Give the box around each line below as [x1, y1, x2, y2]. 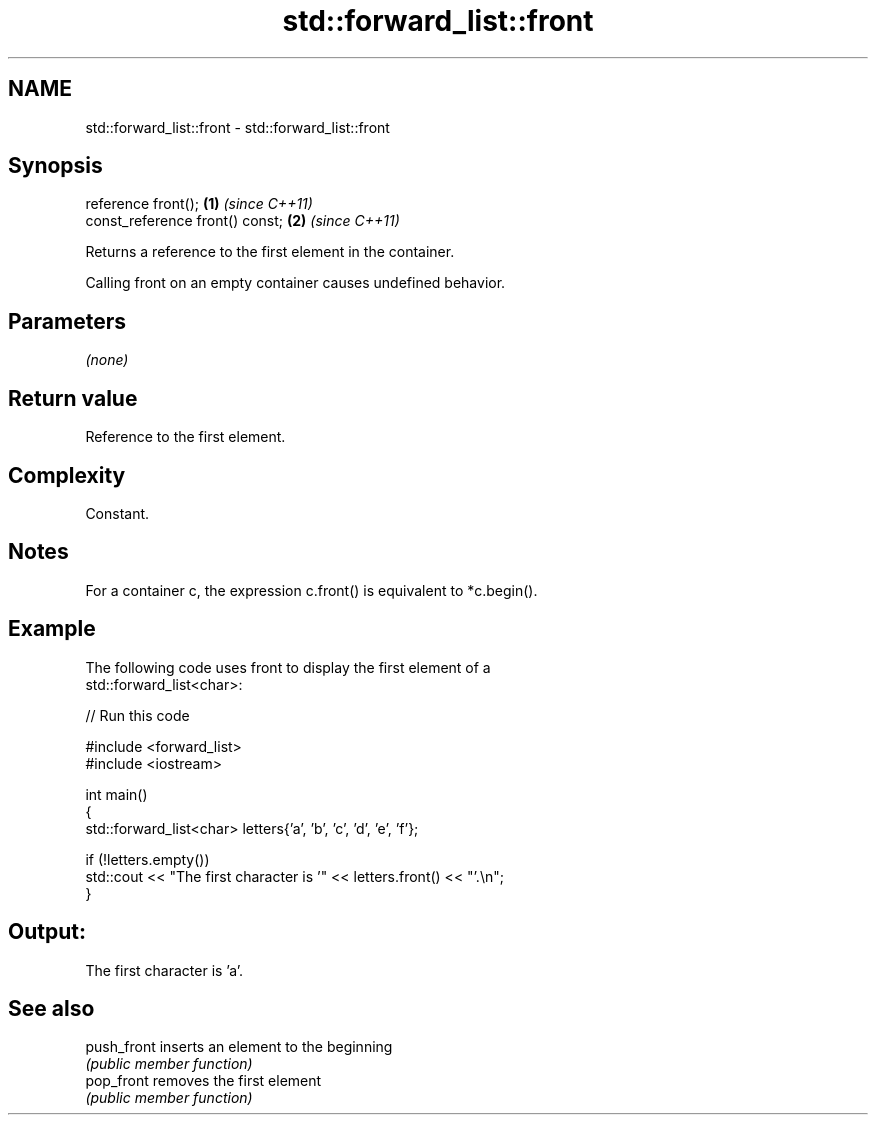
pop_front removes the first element [85, 1072, 322, 1090]
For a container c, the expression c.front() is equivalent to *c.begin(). [85, 581, 538, 599]
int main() [85, 785, 148, 803]
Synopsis [8, 153, 103, 179]
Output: [8, 919, 86, 945]
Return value [8, 385, 138, 411]
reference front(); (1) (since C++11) [85, 195, 313, 213]
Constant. [85, 504, 150, 522]
